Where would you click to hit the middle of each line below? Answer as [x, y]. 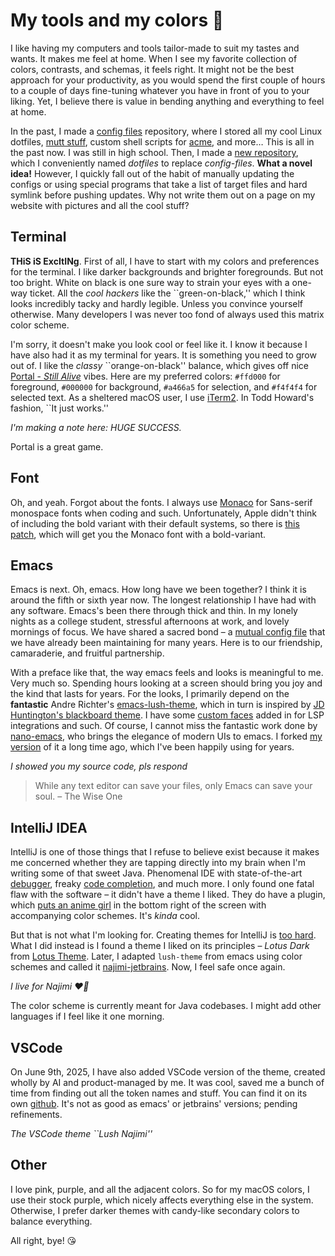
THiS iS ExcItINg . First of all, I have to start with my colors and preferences [165, 261]
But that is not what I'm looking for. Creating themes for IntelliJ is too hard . [163, 935]
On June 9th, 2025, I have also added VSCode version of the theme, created [168, 1072]
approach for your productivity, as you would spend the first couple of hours [168, 80]
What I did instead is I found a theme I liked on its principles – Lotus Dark [160, 946]
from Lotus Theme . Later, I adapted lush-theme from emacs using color [156, 956]
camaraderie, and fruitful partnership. [87, 653]
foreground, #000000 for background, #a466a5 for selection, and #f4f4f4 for [164, 386]
